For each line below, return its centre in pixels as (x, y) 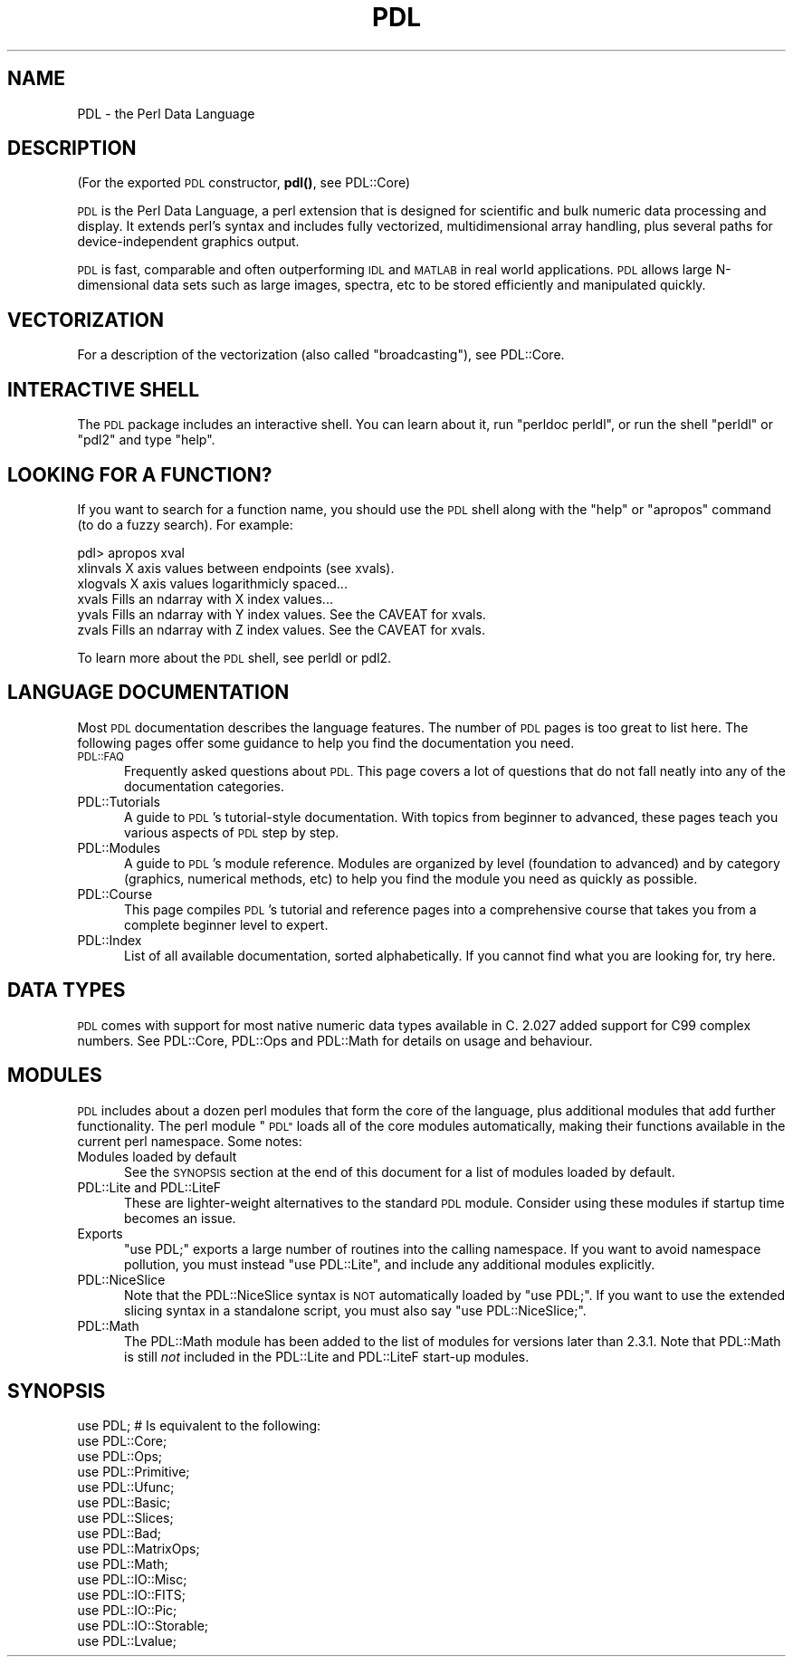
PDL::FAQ (100, 756)
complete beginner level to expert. (226, 924)
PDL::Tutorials (119, 801)
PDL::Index (110, 940)
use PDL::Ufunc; (126, 1487)
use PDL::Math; (123, 1564)
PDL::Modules (119, 847)
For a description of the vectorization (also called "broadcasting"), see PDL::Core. (321, 355)
